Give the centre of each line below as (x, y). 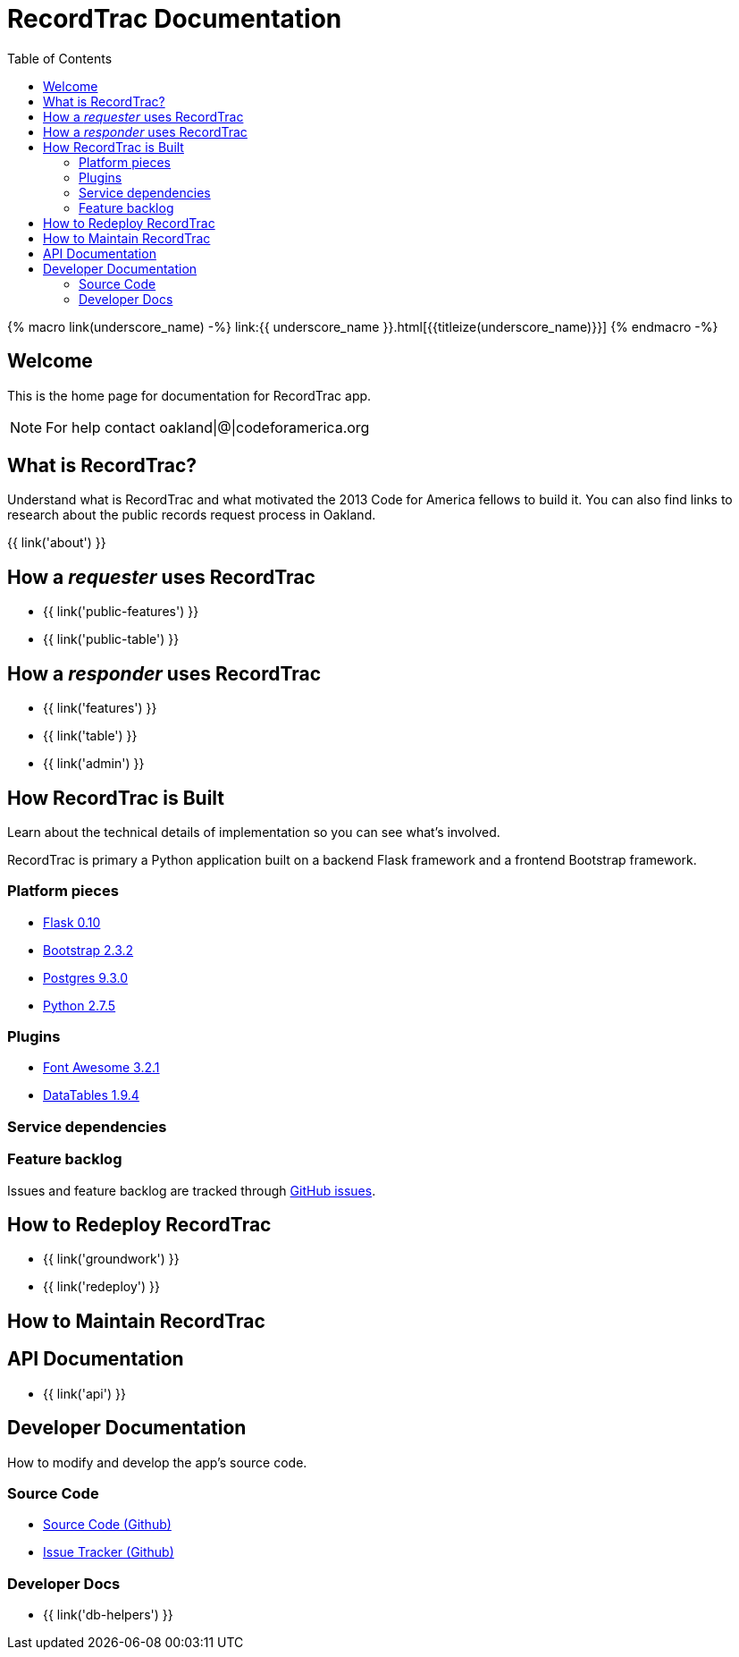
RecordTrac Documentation (175, 19)
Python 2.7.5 (80, 1005)
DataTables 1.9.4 (91, 1095)
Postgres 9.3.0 (86, 977)
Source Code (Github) (107, 1525)
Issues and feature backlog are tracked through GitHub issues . (192, 1190)
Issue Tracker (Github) (109, 1552)
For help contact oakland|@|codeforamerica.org (208, 427)
